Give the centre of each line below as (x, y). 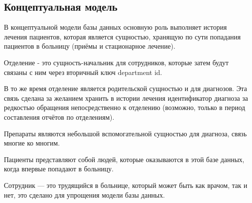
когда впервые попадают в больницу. (59, 169)
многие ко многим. (32, 143)
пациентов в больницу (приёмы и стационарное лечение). (90, 46)
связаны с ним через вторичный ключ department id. (83, 72)
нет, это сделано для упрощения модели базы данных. (85, 194)
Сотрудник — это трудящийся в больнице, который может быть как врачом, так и (126, 185)
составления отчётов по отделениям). (59, 117)
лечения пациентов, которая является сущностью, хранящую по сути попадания (122, 36)
